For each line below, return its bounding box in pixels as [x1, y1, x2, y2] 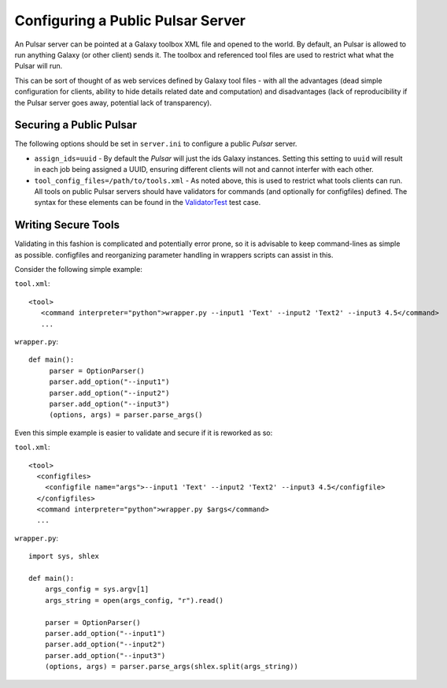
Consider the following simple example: [14, 265, 143, 274]
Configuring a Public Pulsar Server [14, 12, 246, 29]
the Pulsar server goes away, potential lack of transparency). [14, 98, 212, 107]
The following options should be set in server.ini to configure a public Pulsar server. [14, 139, 297, 149]
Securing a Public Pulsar [14, 118, 138, 132]
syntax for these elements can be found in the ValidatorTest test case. [34, 198, 261, 207]
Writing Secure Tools [14, 218, 120, 232]
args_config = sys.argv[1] [44, 585, 150, 594]
